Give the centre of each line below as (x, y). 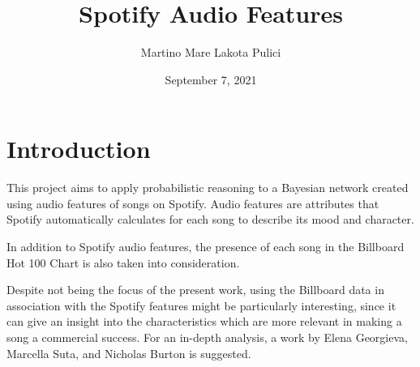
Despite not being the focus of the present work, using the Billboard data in (195, 290)
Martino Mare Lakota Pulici (211, 52)
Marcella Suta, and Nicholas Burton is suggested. (129, 353)
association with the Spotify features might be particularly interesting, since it (201, 305)
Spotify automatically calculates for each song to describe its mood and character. (210, 219)
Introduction (79, 149)
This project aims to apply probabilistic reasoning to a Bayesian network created (208, 188)
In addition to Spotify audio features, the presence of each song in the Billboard (206, 247)
